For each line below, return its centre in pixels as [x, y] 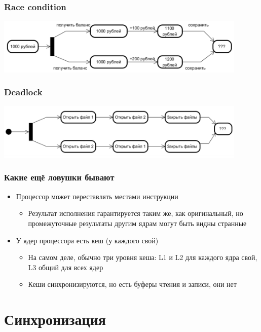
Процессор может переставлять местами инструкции [97, 196]
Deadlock [23, 92]
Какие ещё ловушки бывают [59, 177]
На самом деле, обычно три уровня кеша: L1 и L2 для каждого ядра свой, [143, 257]
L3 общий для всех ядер [66, 267]
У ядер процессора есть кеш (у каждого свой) [87, 240]
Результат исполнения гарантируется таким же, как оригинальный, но [136, 213]
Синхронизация [55, 319]
